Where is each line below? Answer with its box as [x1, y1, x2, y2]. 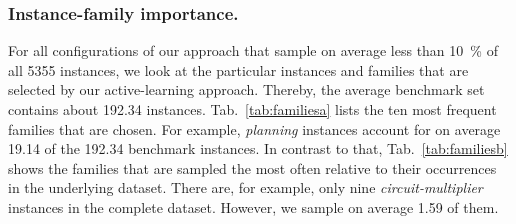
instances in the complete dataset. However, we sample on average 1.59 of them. [8, 196, 499, 217]
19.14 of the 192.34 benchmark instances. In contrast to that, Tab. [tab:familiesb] [8, 138, 508, 159]
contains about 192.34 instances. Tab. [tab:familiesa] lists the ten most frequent [8, 99, 497, 119]
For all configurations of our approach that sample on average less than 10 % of [8, 40, 498, 61]
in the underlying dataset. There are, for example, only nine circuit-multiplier [8, 177, 483, 198]
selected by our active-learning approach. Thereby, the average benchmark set [8, 79, 485, 100]
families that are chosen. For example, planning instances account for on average [8, 118, 501, 139]
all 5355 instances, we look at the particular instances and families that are [8, 59, 469, 80]
